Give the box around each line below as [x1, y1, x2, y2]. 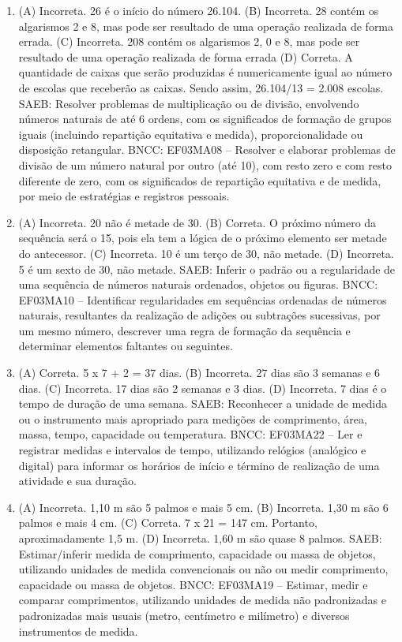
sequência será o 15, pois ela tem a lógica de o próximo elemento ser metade [18, 230, 387, 246]
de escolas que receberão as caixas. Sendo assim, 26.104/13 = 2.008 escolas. [18, 79, 384, 95]
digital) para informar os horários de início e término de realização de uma [18, 457, 380, 473]
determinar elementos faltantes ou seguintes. [18, 338, 233, 354]
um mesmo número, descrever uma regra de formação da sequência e [18, 322, 351, 338]
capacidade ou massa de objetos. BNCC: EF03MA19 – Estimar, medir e [18, 576, 368, 592]
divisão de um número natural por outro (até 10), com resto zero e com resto [18, 156, 392, 173]
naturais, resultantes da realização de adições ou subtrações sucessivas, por [18, 307, 381, 323]
